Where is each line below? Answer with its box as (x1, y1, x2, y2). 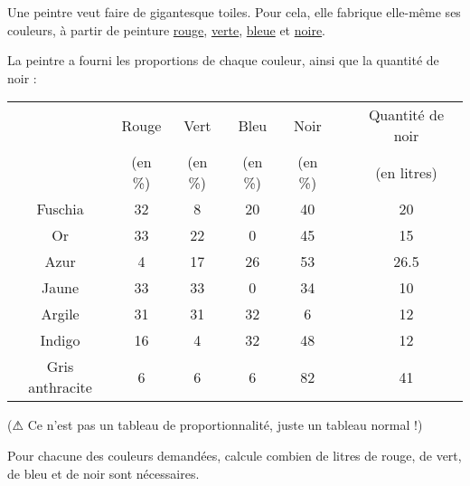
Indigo (40, 329, 80, 351)
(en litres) (375, 161, 437, 183)
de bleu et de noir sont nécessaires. (7, 463, 200, 482)
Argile (41, 303, 80, 325)
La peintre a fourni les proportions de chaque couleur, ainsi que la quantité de (7, 51, 439, 70)
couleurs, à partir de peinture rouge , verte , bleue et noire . (7, 20, 326, 39)
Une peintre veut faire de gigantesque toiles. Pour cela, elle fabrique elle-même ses (7, 3, 461, 21)
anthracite (28, 376, 92, 398)
